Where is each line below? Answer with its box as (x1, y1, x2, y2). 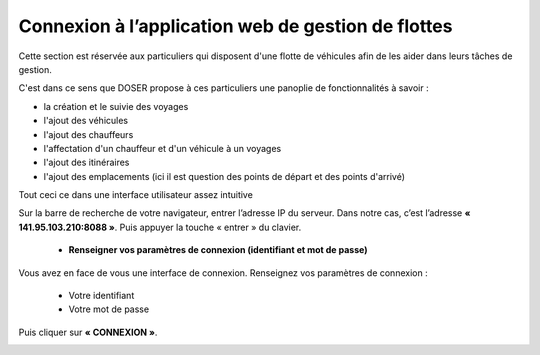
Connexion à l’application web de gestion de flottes (18, 15, 453, 37)
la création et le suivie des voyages (43, 100, 189, 112)
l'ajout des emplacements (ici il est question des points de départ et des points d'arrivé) (43, 170, 405, 182)
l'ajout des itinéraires (43, 156, 130, 169)
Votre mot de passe (68, 303, 150, 315)
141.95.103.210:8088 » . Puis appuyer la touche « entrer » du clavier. (18, 221, 302, 233)
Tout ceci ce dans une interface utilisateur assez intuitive (18, 189, 254, 201)
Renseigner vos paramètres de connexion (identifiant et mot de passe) (68, 244, 368, 256)
